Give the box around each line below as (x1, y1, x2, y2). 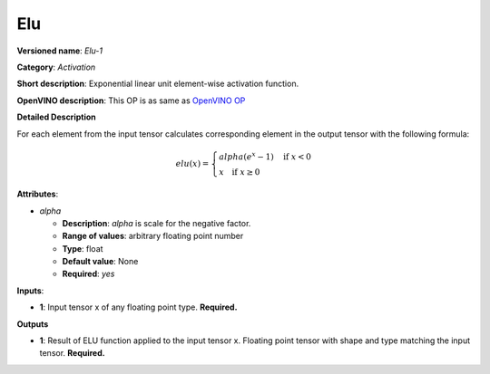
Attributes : (16, 188, 59, 199)
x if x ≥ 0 (219, 168, 260, 177)
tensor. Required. (39, 348, 105, 359)
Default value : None (62, 256, 139, 267)
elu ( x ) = (175, 158, 210, 169)
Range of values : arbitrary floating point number (62, 231, 244, 242)
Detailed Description (16, 111, 96, 122)
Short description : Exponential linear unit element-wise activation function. (16, 78, 299, 90)
